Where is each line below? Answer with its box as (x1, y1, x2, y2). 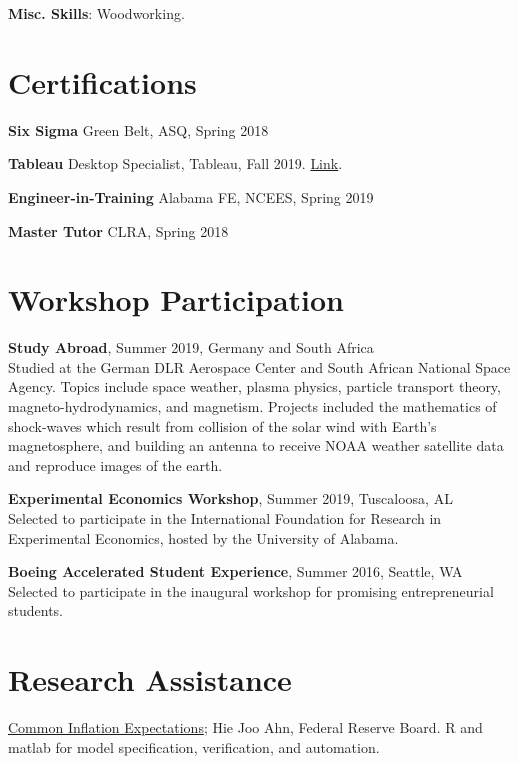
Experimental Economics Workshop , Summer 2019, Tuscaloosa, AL (8, 488, 453, 509)
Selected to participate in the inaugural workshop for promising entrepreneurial (8, 580, 494, 601)
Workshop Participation (8, 279, 345, 320)
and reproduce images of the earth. (8, 454, 223, 475)
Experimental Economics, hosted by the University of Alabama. (8, 527, 399, 548)
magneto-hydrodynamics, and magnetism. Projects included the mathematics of (8, 396, 497, 416)
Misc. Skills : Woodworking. (8, 3, 185, 23)
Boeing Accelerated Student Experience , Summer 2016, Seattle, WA (8, 561, 463, 582)
